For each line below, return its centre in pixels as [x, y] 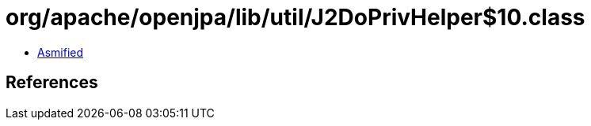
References [52, 83]
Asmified [61, 52]
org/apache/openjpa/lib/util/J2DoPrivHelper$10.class [295, 17]
